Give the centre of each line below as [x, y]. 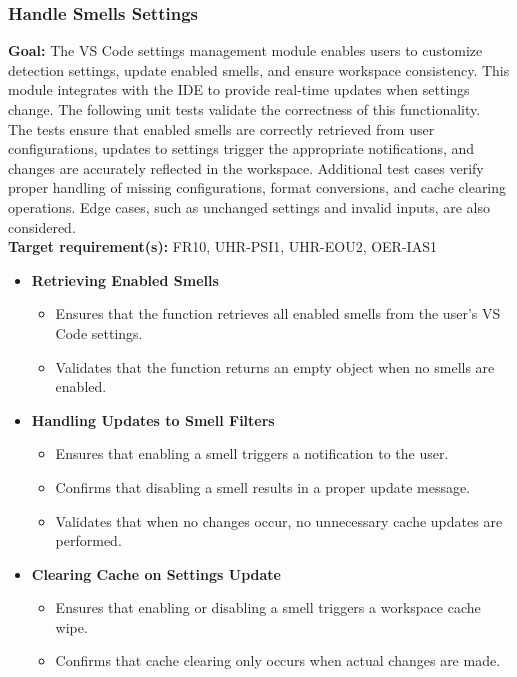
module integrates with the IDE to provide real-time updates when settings [239, 89]
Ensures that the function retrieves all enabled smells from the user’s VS [278, 313]
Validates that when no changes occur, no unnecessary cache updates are [279, 520]
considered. [42, 226]
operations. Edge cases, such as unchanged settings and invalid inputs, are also [249, 206]
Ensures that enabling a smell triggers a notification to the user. [252, 453]
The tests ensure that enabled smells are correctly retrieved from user [221, 128]
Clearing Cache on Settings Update [156, 573]
